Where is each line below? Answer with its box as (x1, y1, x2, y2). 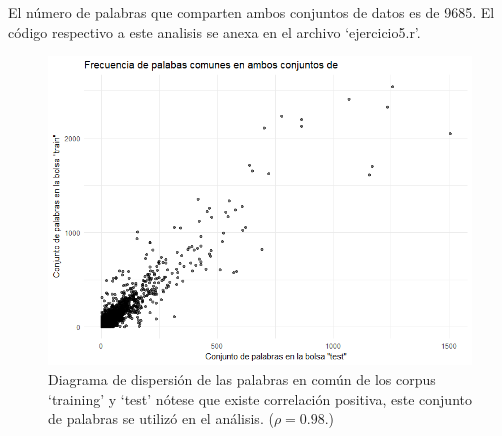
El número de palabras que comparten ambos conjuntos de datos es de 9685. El (8, 2, 495, 22)
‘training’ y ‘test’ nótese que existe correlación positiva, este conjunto (48, 388, 472, 409)
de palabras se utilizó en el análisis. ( (48, 408, 274, 429)
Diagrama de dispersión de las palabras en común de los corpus (48, 369, 436, 390)
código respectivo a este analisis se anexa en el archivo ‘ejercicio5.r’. (8, 21, 421, 42)
